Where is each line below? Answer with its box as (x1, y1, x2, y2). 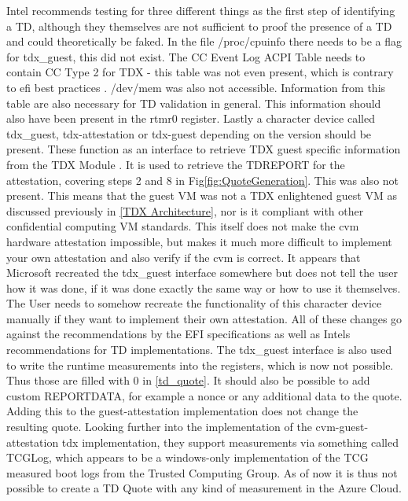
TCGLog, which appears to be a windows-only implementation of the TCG (6, 449, 369, 466)
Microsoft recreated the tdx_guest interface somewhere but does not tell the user (6, 264, 398, 281)
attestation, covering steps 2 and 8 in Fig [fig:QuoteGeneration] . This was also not (6, 171, 399, 188)
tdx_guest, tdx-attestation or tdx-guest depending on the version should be (6, 125, 372, 142)
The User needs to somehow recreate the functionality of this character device (6, 295, 382, 311)
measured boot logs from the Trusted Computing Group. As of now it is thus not (6, 464, 398, 481)
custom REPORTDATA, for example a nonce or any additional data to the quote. (6, 387, 402, 403)
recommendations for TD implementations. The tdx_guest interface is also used (6, 341, 392, 358)
